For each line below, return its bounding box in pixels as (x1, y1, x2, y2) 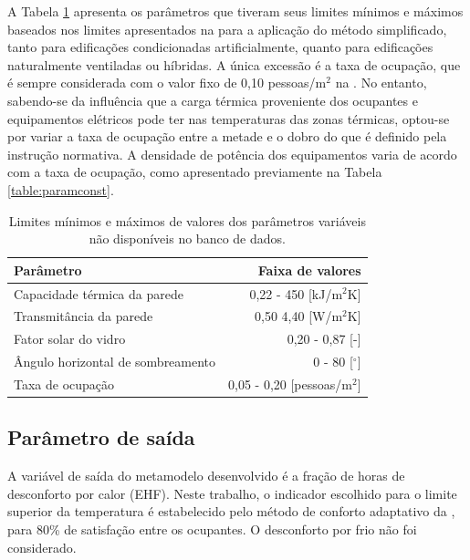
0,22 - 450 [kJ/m (249, 284, 343, 303)
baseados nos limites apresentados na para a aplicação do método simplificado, (7, 19, 447, 38)
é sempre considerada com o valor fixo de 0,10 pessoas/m (7, 73, 327, 92)
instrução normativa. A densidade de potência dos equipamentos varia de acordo (7, 144, 457, 163)
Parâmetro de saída (7, 423, 195, 451)
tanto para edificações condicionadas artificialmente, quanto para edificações (7, 37, 433, 57)
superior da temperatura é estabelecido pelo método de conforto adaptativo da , (7, 502, 455, 521)
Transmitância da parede (14, 306, 153, 326)
